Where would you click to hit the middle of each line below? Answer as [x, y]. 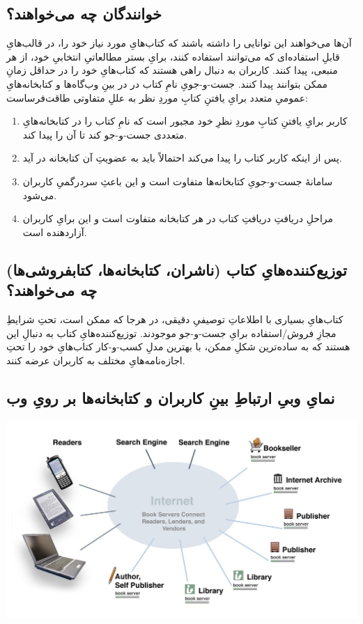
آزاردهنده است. [55, 232]
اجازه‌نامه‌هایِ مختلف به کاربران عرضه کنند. [96, 360]
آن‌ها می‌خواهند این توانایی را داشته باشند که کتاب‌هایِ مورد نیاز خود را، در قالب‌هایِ [179, 43]
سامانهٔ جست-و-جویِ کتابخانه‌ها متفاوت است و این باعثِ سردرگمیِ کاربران [178, 181]
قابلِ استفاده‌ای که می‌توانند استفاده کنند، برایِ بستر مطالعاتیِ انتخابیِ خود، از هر [173, 56]
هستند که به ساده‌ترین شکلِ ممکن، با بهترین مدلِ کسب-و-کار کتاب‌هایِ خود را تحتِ [178, 346]
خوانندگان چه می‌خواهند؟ [84, 14]
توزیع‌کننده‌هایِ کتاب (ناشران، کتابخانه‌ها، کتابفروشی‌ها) [177, 269]
